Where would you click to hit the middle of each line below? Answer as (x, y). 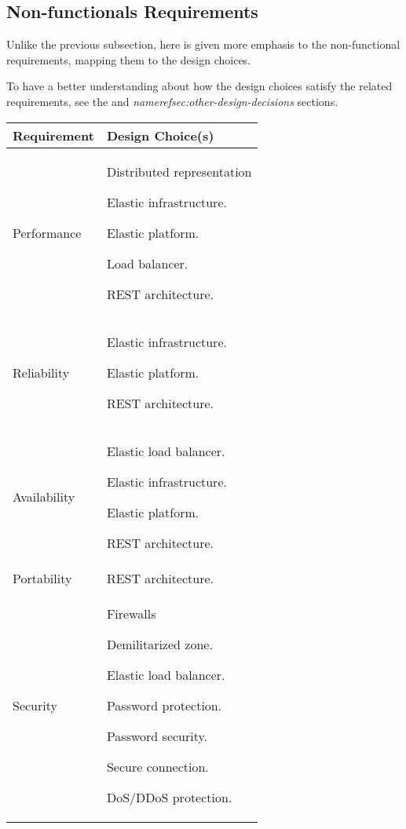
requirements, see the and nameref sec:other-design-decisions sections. (172, 101)
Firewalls (131, 613)
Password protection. (164, 705)
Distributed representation (179, 171)
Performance (47, 232)
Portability (42, 578)
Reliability (41, 372)
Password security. (157, 736)
